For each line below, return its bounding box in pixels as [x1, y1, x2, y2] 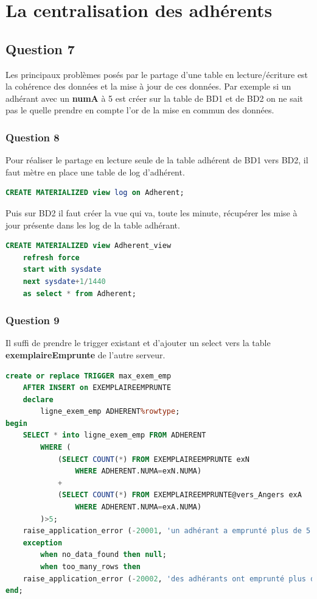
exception [23, 538, 63, 547]
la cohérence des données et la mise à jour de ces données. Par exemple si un [5, 80, 291, 93]
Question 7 [5, 39, 75, 58]
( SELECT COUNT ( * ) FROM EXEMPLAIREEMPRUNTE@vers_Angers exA [57, 491, 302, 500]
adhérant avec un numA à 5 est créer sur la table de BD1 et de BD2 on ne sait [5, 91, 304, 104]
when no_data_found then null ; [40, 550, 167, 559]
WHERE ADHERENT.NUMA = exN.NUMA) [75, 467, 202, 476]
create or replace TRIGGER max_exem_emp [5, 371, 172, 380]
